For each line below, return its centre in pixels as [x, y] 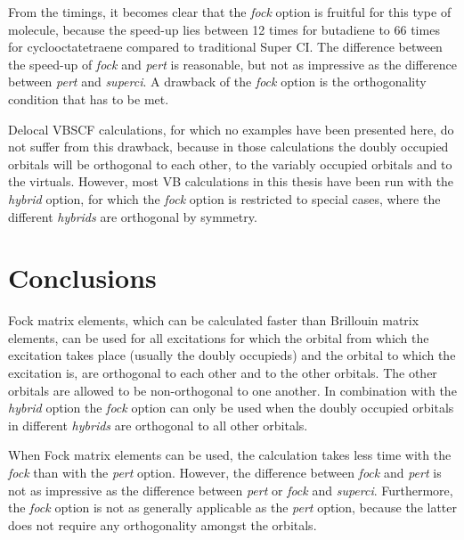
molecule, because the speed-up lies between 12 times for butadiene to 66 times [224, 29]
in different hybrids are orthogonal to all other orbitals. [158, 425]
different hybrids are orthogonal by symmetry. [133, 216]
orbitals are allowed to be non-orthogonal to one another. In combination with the [232, 390]
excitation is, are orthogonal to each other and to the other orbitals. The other [223, 373]
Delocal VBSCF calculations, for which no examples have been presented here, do [231, 129]
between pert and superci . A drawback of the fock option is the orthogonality [217, 82]
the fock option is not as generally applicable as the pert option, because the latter [233, 507]
